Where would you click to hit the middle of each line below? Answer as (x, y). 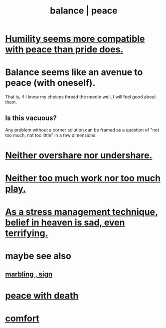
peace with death (42, 296)
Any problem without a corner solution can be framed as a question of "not (82, 129)
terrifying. (27, 233)
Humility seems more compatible (75, 39)
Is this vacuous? (31, 118)
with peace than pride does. (64, 49)
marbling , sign (29, 274)
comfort (22, 319)
